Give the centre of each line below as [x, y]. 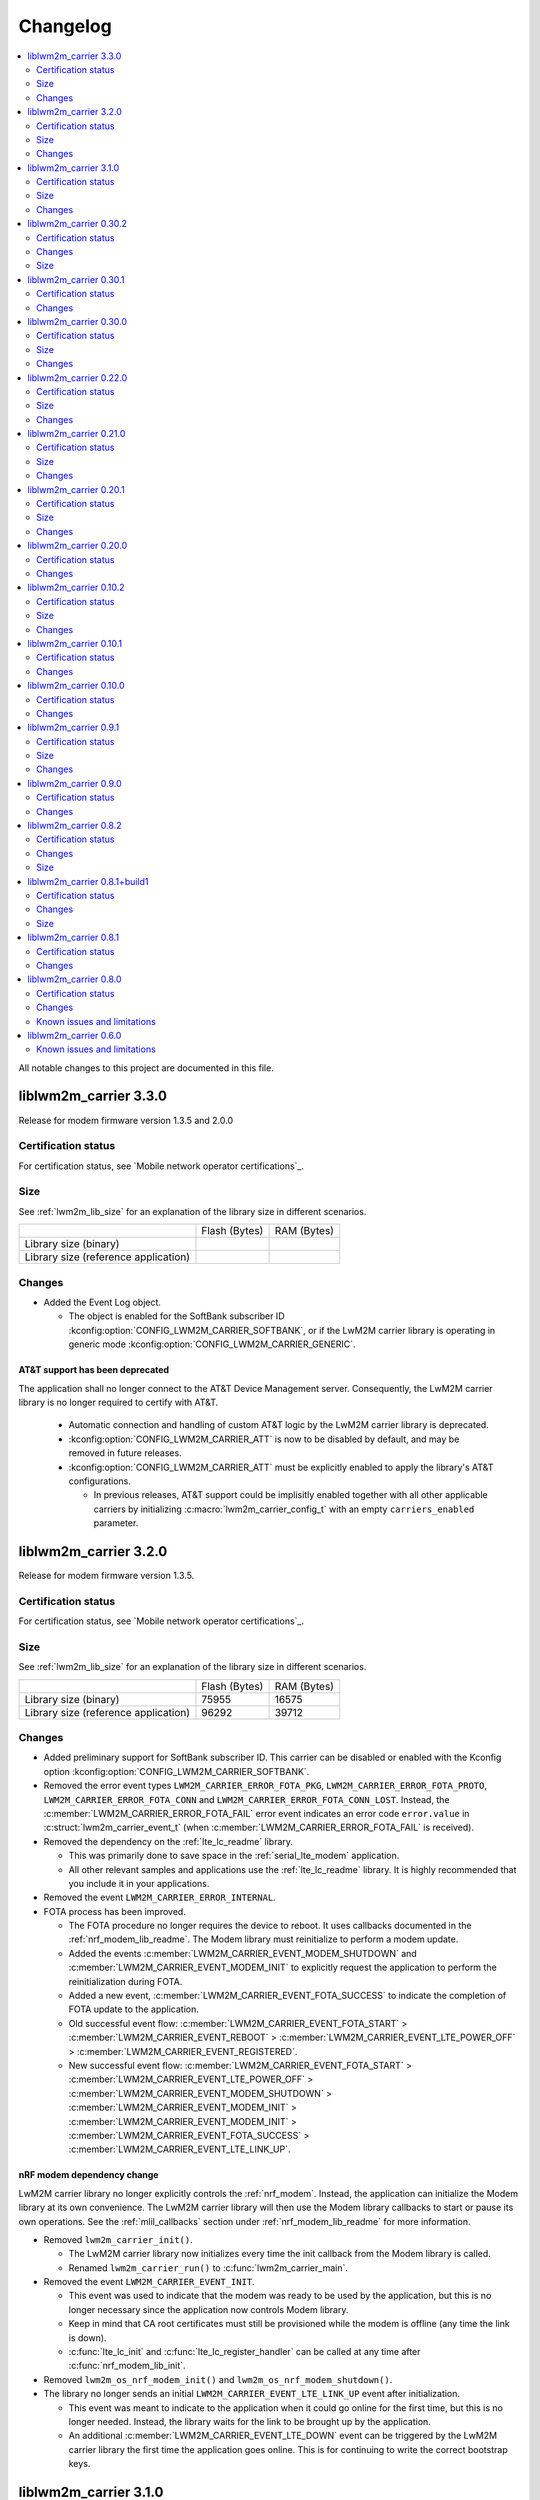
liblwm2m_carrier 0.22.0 [77, 377]
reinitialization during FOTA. [125, 1981]
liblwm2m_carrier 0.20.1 [76, 489]
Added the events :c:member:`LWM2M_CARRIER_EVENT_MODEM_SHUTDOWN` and [242, 1953]
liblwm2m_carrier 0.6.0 [74, 1035]
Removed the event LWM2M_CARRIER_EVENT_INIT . [149, 2282]
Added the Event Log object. [102, 1302]
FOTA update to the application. [134, 2009]
